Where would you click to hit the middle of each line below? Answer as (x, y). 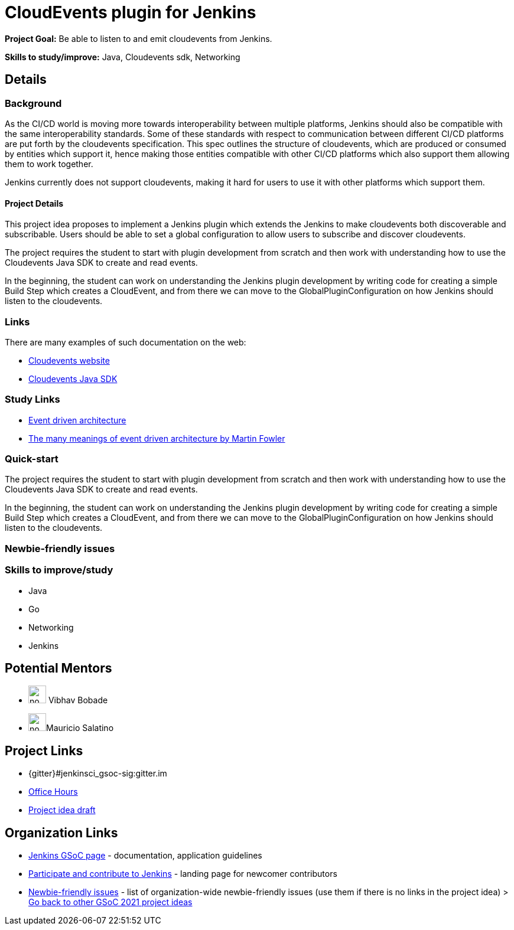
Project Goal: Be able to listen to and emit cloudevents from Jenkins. (139, 38)
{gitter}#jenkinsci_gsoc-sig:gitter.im (98, 774)
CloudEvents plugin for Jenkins (131, 12)
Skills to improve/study (59, 570)
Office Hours (53, 792)
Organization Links (61, 833)
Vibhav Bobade (78, 700)
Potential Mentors (58, 668)
